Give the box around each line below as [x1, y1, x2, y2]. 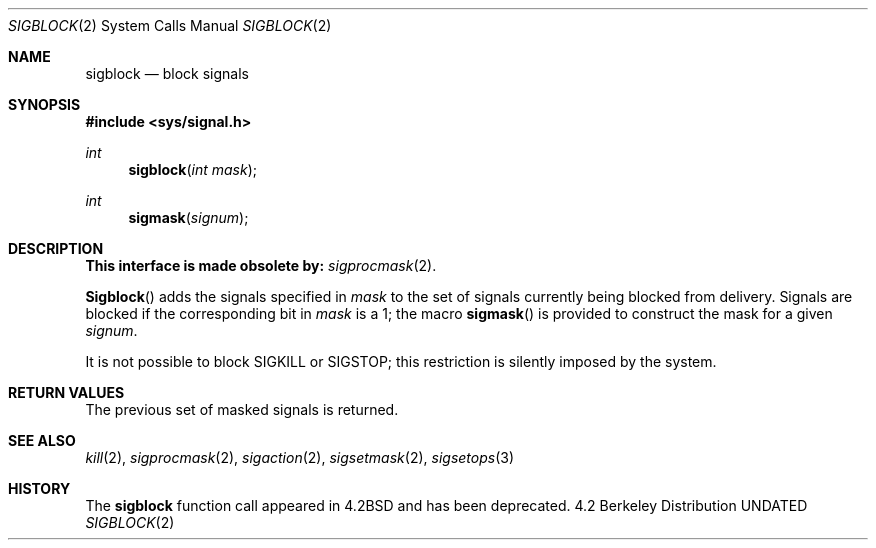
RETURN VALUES [8, 384, 125, 401]
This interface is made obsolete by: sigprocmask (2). [85, 257, 437, 274]
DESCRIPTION [8, 240, 104, 257]
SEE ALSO [8, 432, 76, 449]
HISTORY [8, 480, 71, 497]
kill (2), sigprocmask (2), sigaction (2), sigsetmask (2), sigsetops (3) [85, 449, 515, 466]
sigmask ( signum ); [128, 209, 249, 226]
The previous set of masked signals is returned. [85, 401, 399, 418]
